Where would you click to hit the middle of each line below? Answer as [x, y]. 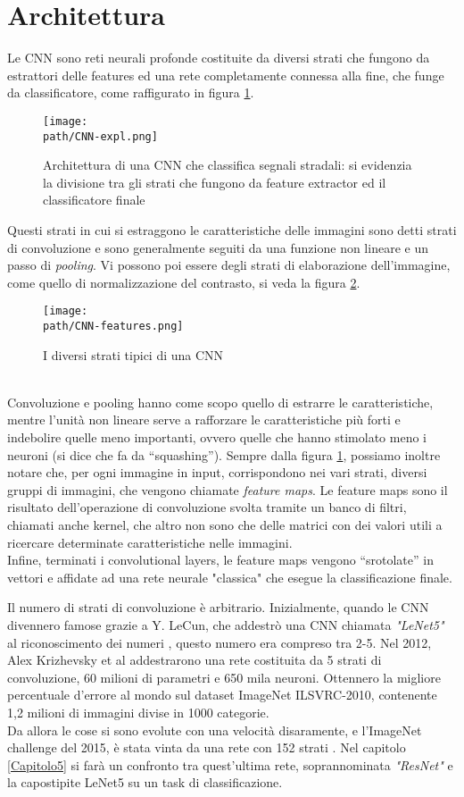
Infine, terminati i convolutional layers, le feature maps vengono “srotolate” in [220, 560]
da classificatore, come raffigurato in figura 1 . [131, 92]
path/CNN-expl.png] [100, 136]
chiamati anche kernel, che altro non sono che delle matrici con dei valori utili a [225, 525]
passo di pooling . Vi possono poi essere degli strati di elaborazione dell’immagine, [229, 265]
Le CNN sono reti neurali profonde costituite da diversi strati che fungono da [219, 58]
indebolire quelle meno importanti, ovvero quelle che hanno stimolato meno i [217, 437]
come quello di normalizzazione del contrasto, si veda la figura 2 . [184, 282]
